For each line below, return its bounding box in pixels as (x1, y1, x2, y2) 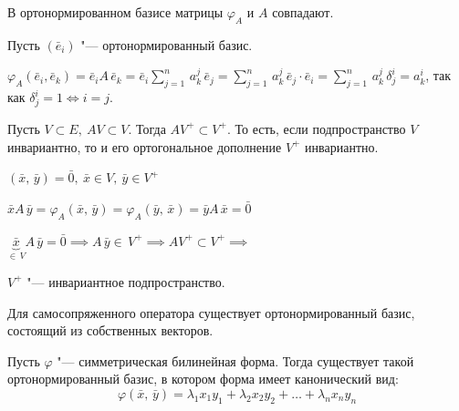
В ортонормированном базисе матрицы (7, 3, 224, 21)
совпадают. (272, 3, 334, 21)
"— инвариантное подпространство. (26, 272, 225, 291)
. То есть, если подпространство (226, 118, 406, 138)
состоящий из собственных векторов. (7, 321, 214, 340)
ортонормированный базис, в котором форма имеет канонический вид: (7, 369, 399, 388)
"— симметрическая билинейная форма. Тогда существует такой (57, 351, 414, 370)
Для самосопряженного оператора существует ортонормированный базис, (7, 303, 415, 322)
